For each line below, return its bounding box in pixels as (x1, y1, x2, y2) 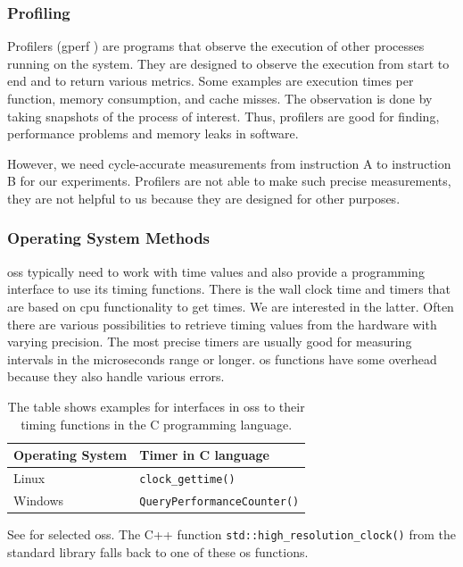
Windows (13, 490, 64, 509)
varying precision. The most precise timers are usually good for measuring (7, 332, 412, 351)
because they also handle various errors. (7, 367, 225, 386)
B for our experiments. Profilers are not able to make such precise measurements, (7, 171, 451, 190)
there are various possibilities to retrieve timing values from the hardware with (7, 314, 437, 333)
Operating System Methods (7, 227, 211, 249)
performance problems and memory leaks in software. (7, 124, 299, 143)
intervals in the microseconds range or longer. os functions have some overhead (7, 349, 437, 368)
